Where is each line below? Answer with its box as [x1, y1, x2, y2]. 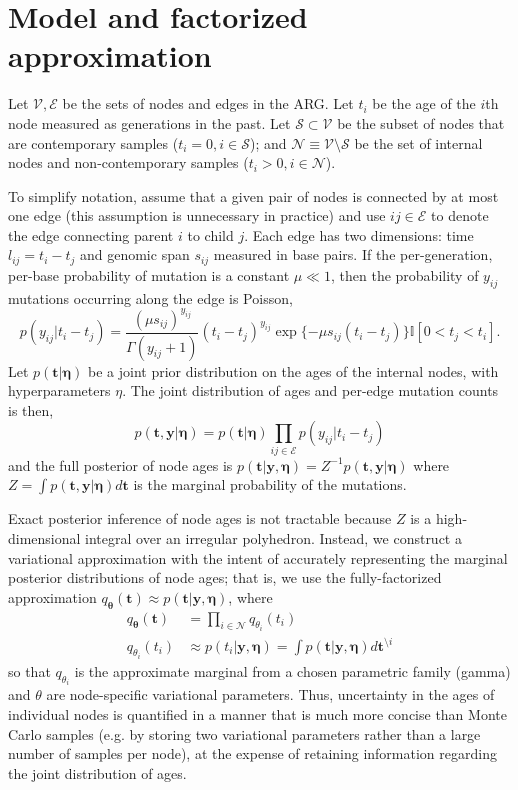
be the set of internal [354, 132, 483, 153]
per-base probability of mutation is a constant [8, 264, 290, 285]
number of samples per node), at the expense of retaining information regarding [8, 743, 497, 764]
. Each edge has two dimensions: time [244, 224, 474, 245]
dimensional [8, 527, 81, 548]
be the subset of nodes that [337, 112, 505, 133]
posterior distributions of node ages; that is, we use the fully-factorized [8, 567, 442, 588]
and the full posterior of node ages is [8, 454, 233, 475]
